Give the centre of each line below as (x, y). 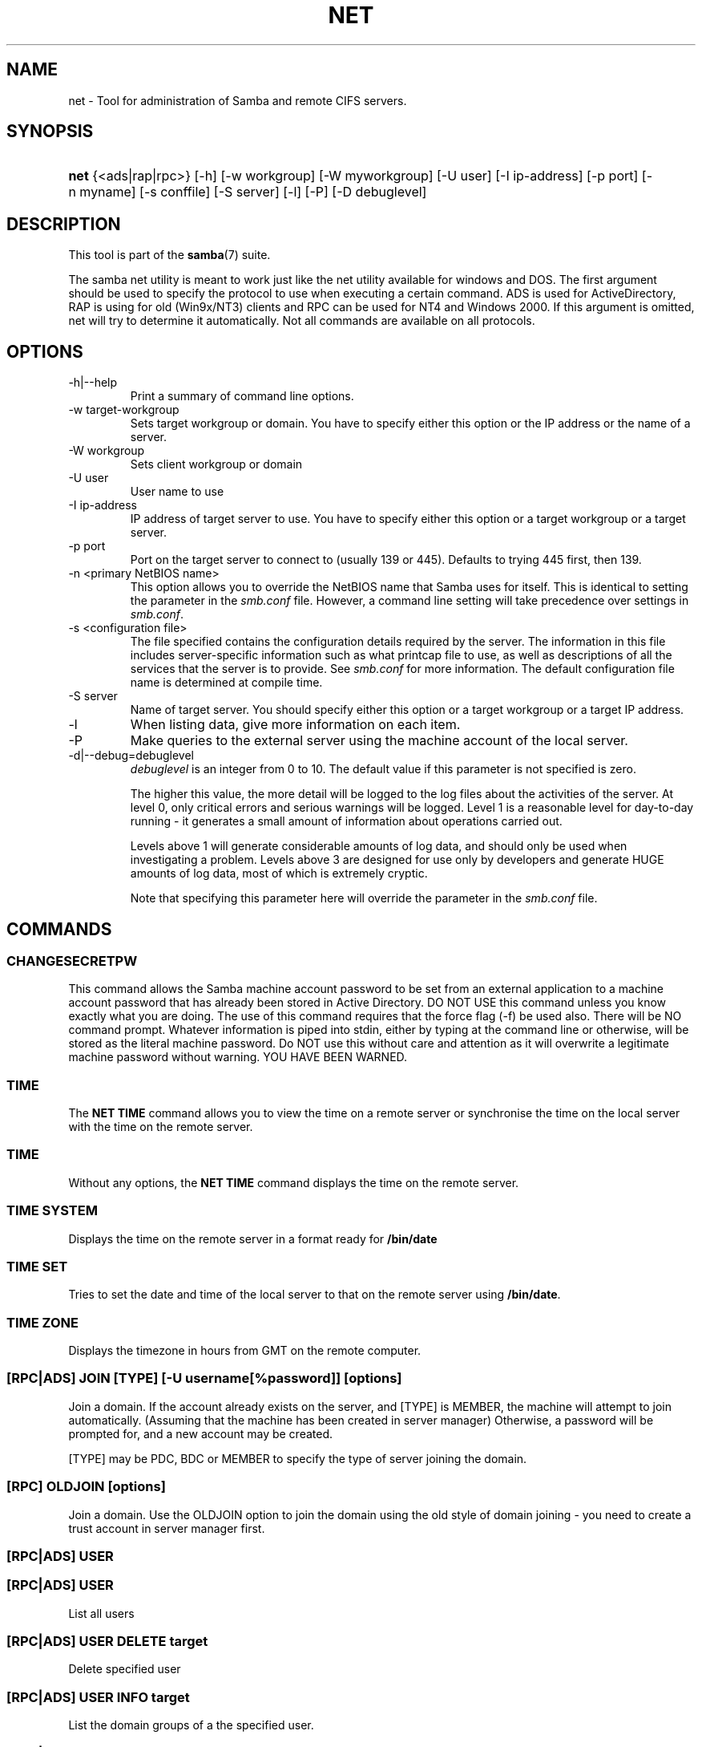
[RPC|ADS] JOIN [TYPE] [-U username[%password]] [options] (204, 1378)
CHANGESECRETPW (72, 961)
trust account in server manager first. (167, 1528)
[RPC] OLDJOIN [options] (86, 1487)
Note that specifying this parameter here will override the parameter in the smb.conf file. (364, 898)
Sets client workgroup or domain (216, 464)
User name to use (177, 492)
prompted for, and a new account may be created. (201, 1433)
